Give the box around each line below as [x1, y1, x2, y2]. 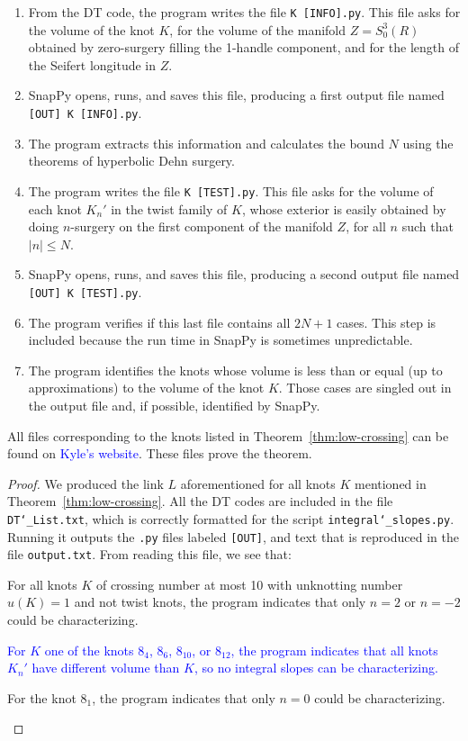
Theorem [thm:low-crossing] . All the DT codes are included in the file [7, 492, 393, 511]
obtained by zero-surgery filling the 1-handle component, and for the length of [28, 38, 460, 57]
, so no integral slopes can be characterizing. [193, 658, 438, 677]
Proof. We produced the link [7, 474, 164, 492]
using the [402, 133, 454, 152]
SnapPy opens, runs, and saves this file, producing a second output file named [28, 265, 460, 284]
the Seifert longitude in [28, 55, 157, 74]
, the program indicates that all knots [230, 640, 438, 659]
